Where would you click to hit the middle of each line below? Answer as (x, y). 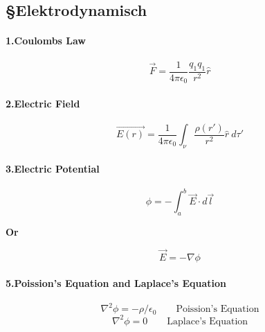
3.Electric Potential (53, 168)
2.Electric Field (43, 103)
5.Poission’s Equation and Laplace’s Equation (116, 282)
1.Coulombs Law (46, 41)
